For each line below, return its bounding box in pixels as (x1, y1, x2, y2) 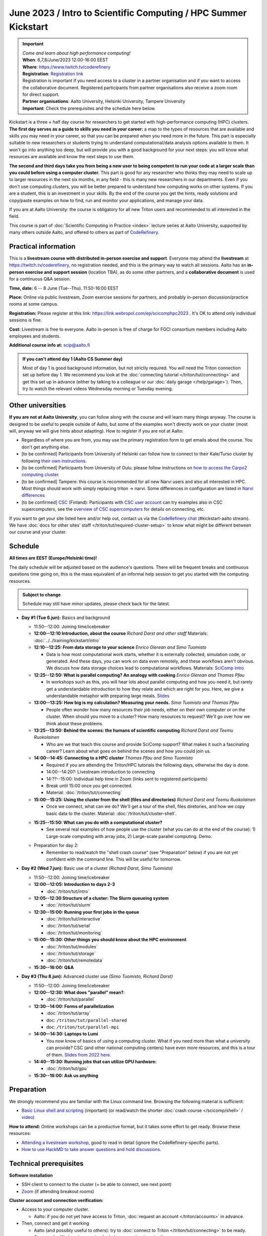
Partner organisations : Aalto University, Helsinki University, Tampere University (22, 98, 185, 104)
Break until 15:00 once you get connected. (46, 783, 133, 789)
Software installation (9, 1172, 53, 1178)
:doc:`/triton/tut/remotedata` (46, 957, 104, 964)
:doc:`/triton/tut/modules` (46, 943, 98, 949)
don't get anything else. (21, 444, 70, 450)
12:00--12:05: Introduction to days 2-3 (34, 882, 115, 887)
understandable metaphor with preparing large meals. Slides (46, 693, 170, 699)
